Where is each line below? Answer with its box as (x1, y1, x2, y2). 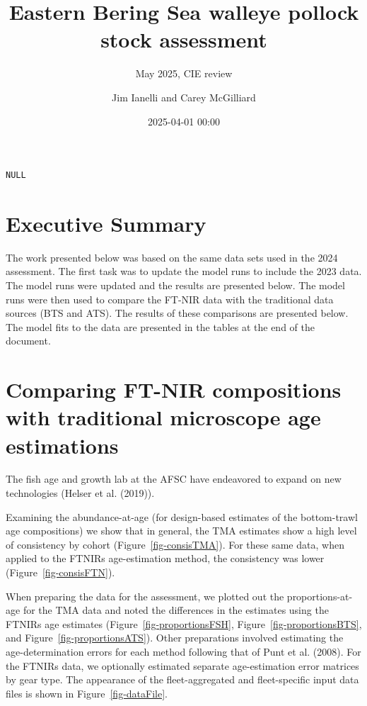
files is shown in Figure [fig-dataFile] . (6, 685, 168, 700)
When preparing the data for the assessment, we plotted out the (6, 588, 284, 603)
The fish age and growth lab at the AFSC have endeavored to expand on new (6, 471, 342, 486)
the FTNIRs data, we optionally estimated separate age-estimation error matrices (6, 658, 359, 673)
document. (6, 333, 51, 348)
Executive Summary (6, 208, 206, 237)
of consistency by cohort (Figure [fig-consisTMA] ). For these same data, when (6, 537, 344, 551)
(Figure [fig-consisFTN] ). (6, 565, 115, 580)
